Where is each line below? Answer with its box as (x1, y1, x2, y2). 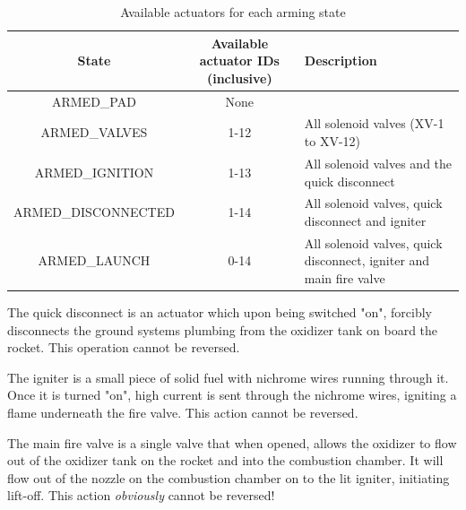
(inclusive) (206, 68, 272, 87)
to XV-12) (304, 132, 360, 151)
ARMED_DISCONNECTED (13, 203, 175, 221)
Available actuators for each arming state (120, 3, 346, 21)
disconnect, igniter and (304, 251, 430, 270)
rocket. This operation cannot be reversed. (7, 338, 240, 357)
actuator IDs (199, 51, 280, 70)
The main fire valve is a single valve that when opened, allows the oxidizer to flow (7, 433, 457, 452)
